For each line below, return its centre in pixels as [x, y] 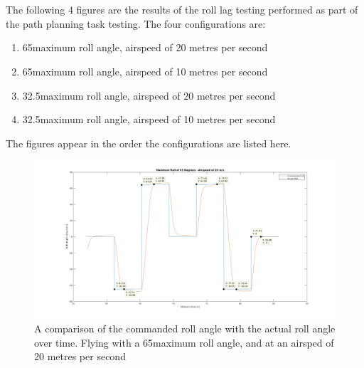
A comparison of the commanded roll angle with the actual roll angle [185, 328]
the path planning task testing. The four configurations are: [136, 23]
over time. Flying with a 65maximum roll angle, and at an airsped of [184, 342]
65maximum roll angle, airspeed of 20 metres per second [145, 47]
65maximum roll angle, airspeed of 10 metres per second [145, 71]
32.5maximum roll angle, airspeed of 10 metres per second [149, 119]
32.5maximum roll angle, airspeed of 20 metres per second [149, 95]
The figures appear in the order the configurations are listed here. [149, 143]
